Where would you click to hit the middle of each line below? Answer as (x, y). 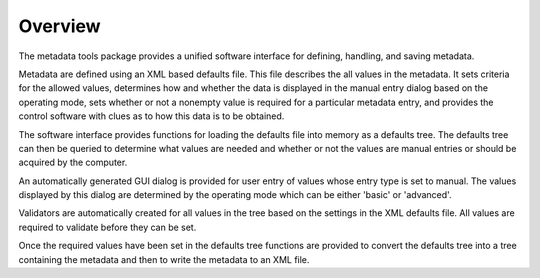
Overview (59, 26)
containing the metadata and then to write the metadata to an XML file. (164, 259)
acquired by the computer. (73, 162)
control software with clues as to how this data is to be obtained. (151, 116)
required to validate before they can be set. (107, 227)
